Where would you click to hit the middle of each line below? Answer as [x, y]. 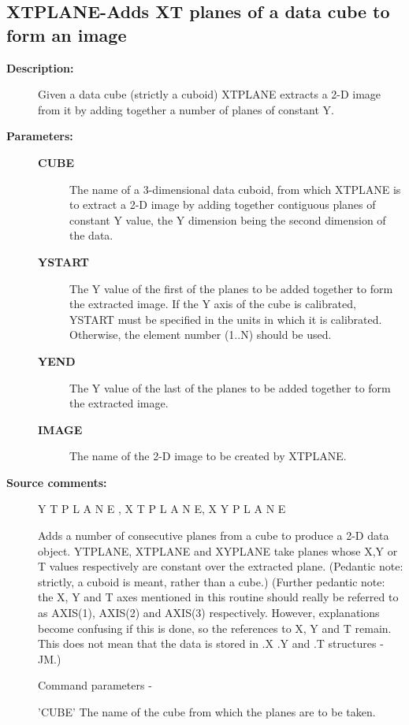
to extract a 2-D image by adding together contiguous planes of [223, 204]
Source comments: [57, 482]
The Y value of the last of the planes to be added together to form [230, 387]
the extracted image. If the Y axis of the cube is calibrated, [213, 304]
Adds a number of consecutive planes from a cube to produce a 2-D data [214, 535]
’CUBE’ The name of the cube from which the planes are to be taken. [207, 712]
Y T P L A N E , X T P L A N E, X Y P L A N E [162, 509]
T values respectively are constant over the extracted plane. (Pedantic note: [221, 566]
